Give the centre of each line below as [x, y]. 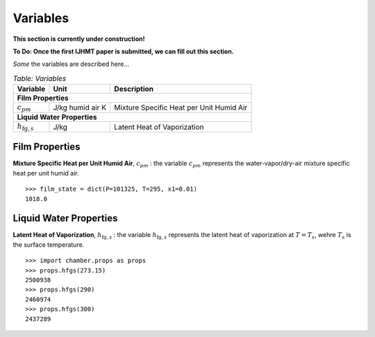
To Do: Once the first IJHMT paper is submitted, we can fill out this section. [123, 51]
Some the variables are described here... [71, 64]
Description [134, 89]
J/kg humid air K [80, 107]
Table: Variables [40, 78]
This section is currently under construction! [79, 39]
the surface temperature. [49, 244]
